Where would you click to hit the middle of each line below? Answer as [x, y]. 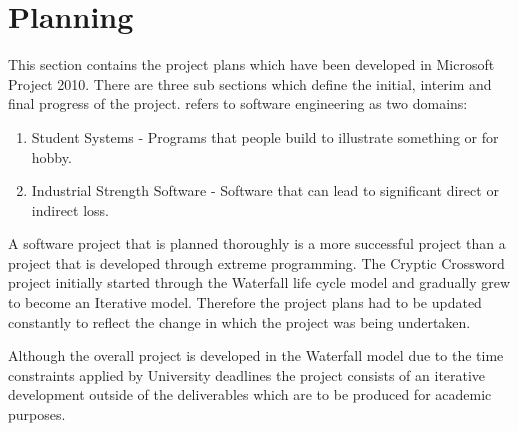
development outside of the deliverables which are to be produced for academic [250, 394]
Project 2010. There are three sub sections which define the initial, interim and [250, 83]
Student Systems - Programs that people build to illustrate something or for [265, 136]
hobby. [51, 156]
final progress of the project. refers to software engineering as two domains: [238, 103]
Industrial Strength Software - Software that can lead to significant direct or [265, 190]
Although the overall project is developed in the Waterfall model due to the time [256, 355]
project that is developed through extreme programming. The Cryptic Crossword [256, 262]
